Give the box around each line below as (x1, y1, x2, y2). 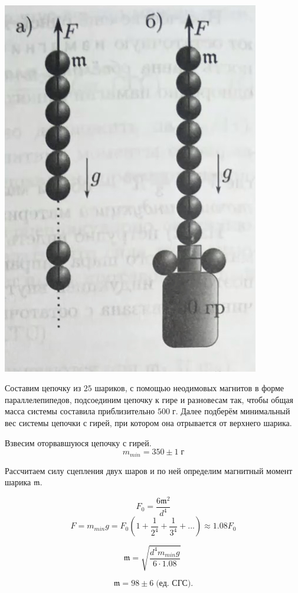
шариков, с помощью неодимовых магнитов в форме (94, 382, 284, 394)
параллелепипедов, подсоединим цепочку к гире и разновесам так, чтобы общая (5, 393, 293, 405)
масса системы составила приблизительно (5, 405, 155, 417)
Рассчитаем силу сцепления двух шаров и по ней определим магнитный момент (5, 464, 293, 476)
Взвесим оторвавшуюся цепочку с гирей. (5, 436, 152, 449)
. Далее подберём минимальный (175, 405, 290, 417)
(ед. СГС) (156, 579, 191, 588)
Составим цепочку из (5, 382, 81, 394)
